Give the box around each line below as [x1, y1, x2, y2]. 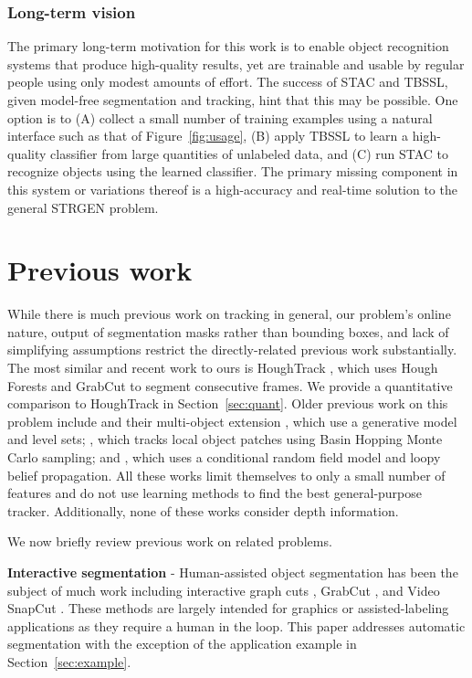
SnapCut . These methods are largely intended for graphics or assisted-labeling [7, 599, 449, 618]
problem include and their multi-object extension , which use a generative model [7, 411, 457, 430]
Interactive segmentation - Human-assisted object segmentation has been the [7, 563, 458, 581]
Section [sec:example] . [7, 652, 131, 671]
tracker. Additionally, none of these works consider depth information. [7, 501, 399, 520]
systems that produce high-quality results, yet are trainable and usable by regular [7, 54, 465, 73]
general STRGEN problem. [7, 197, 159, 217]
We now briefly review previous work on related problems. [7, 532, 332, 551]
